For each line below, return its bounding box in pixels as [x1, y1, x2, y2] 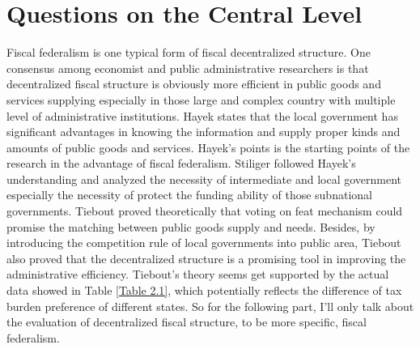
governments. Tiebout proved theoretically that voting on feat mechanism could [6, 202, 403, 219]
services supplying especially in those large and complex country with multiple [6, 91, 396, 108]
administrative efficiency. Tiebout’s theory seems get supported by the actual [6, 266, 389, 283]
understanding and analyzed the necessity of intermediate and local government [6, 170, 402, 187]
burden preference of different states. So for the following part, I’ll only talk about [6, 297, 414, 314]
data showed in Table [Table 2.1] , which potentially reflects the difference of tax [6, 282, 402, 299]
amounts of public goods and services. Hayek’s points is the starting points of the [6, 138, 410, 155]
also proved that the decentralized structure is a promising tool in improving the [6, 249, 406, 266]
